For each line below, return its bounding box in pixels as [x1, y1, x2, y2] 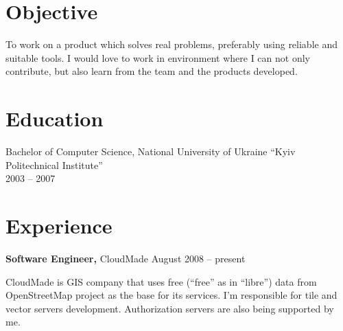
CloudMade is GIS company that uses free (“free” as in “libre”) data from [5, 274, 317, 288]
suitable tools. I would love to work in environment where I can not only [5, 50, 310, 65]
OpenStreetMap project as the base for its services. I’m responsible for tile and [5, 288, 338, 302]
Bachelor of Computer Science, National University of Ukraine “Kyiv [5, 144, 296, 159]
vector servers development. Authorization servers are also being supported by [5, 301, 334, 315]
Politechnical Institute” [5, 157, 103, 172]
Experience [5, 212, 113, 239]
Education [5, 104, 104, 133]
